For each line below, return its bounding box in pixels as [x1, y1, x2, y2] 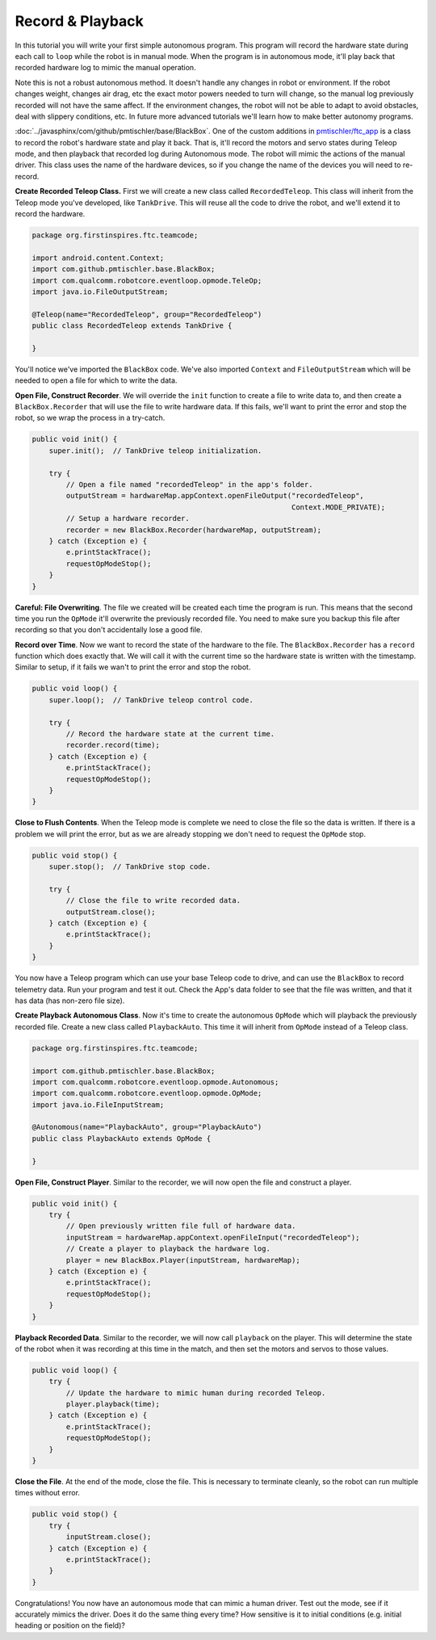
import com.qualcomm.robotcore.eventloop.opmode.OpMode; [31, 1088, 262, 1098]
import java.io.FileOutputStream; [31, 287, 169, 296]
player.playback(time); [65, 1399, 161, 1409]
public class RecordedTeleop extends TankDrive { [31, 321, 233, 330]
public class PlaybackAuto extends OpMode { [31, 1134, 212, 1143]
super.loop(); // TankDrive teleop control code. [48, 695, 254, 704]
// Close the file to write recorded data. [65, 896, 241, 905]
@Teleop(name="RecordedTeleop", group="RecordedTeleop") [31, 309, 262, 319]
